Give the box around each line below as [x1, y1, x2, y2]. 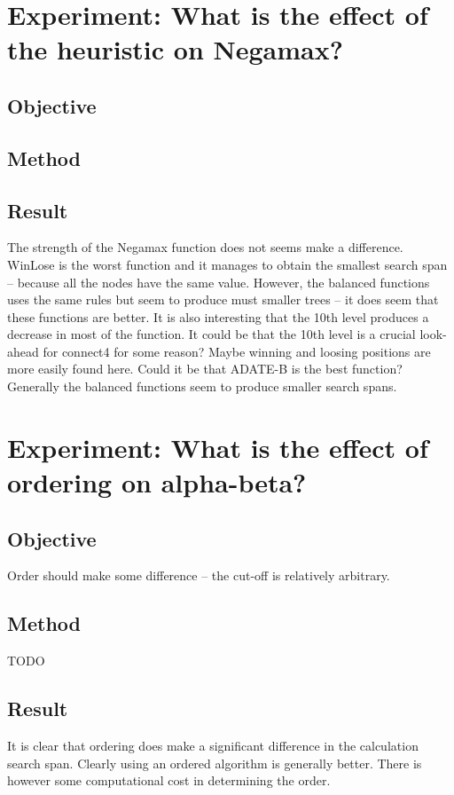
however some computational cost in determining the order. [7, 771, 331, 790]
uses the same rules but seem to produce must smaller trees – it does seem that [7, 290, 439, 309]
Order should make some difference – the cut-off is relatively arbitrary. [7, 566, 390, 585]
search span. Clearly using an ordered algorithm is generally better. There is [7, 753, 422, 772]
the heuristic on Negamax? [7, 31, 343, 67]
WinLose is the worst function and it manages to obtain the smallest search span [7, 255, 448, 273]
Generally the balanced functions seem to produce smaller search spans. [7, 377, 397, 396]
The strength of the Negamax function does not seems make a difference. [7, 238, 403, 256]
